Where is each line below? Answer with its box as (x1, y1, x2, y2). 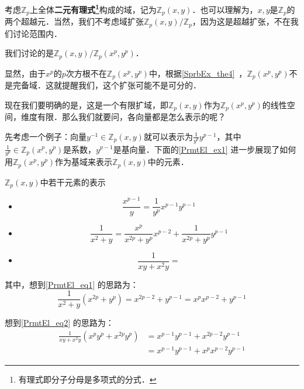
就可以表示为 (143, 130, 193, 142)
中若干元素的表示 (40, 175, 106, 188)
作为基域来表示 (55, 156, 113, 168)
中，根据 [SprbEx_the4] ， (148, 67, 247, 79)
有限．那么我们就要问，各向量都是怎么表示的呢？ (37, 111, 226, 123)
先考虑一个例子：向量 (5, 130, 87, 142)
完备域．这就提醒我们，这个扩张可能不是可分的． (12, 79, 201, 91)
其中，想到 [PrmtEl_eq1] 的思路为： (5, 278, 139, 290)
